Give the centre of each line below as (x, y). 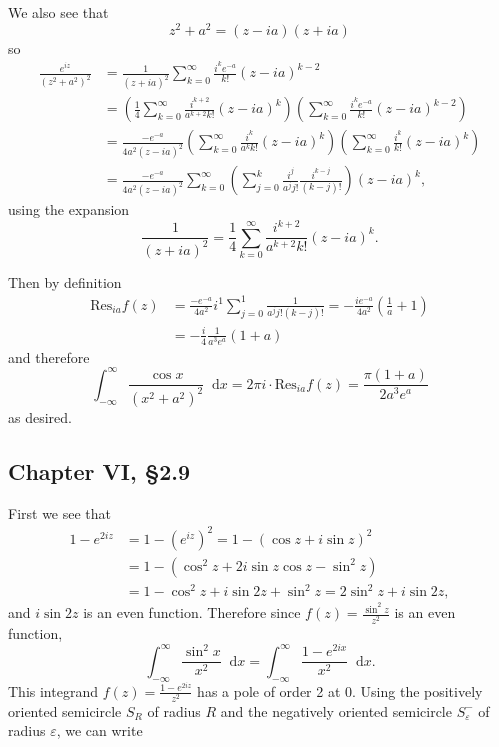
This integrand (53, 690)
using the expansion (69, 209)
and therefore (49, 356)
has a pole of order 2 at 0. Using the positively (340, 690)
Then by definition (65, 281)
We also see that (58, 12)
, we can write (99, 730)
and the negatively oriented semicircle (336, 710)
